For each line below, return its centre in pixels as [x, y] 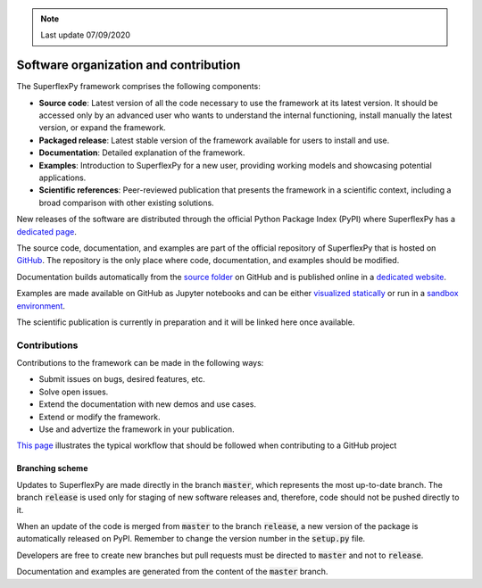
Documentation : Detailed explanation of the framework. [142, 153]
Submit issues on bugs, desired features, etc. [122, 379]
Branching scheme [52, 468]
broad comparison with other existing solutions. [126, 203]
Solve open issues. [74, 392]
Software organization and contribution [129, 66]
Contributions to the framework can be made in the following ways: [140, 363]
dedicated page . [47, 231]
